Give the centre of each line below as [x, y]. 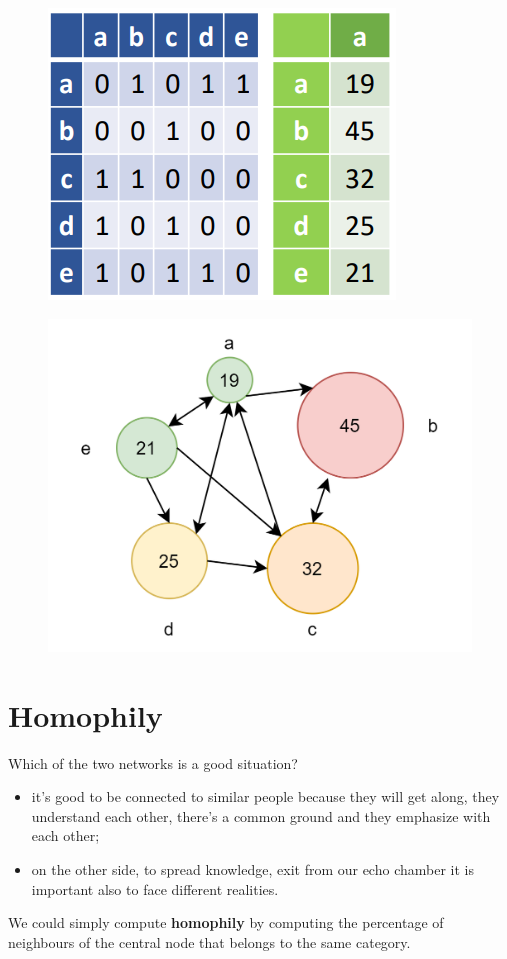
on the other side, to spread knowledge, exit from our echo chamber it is [252, 869]
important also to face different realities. [155, 888]
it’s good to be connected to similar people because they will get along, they [265, 796]
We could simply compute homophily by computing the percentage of [226, 922]
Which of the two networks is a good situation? [153, 762]
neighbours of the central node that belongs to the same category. [209, 941]
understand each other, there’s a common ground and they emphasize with [261, 815]
